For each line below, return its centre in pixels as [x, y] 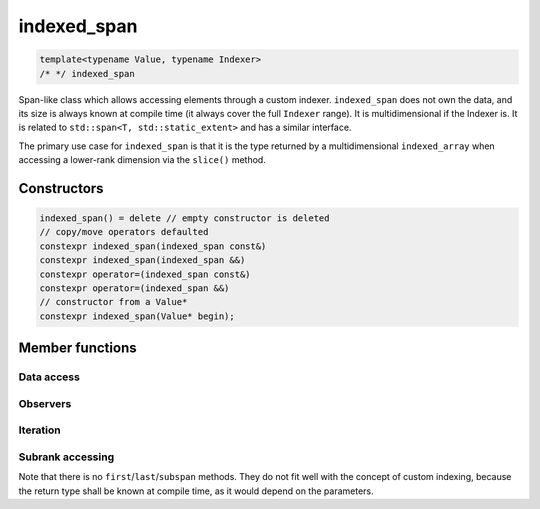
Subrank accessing [66, 457]
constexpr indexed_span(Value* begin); [137, 316]
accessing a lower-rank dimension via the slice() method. [142, 160]
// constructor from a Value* [113, 302]
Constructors [61, 188]
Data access [49, 377]
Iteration [39, 430]
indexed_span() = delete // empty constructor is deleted [184, 218]
